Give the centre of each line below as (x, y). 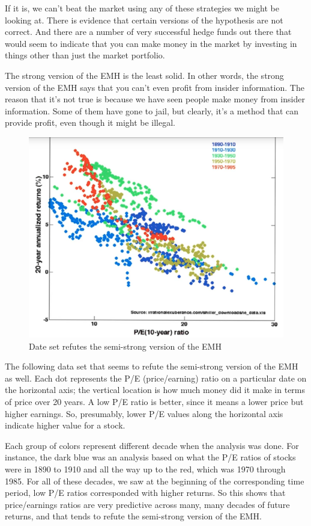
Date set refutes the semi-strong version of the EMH (125, 346)
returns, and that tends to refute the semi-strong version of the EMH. (133, 516)
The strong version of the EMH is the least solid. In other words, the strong (144, 75)
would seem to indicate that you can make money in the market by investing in (151, 43)
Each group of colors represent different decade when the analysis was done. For (152, 445)
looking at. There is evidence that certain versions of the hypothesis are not (144, 20)
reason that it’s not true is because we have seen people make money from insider (155, 99)
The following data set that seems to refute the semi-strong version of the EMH (152, 366)
